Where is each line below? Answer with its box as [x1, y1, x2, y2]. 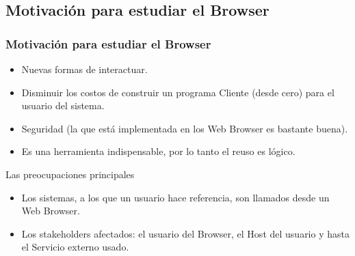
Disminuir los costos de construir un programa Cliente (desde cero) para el [21, 85, 334, 99]
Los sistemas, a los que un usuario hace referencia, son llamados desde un [21, 190, 330, 204]
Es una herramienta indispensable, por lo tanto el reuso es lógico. [21, 144, 295, 158]
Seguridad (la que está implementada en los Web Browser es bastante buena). [21, 121, 348, 135]
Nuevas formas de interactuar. [21, 62, 148, 76]
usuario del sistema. [21, 98, 105, 113]
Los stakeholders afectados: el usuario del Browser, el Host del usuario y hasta [21, 226, 350, 240]
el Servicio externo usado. [21, 240, 129, 254]
